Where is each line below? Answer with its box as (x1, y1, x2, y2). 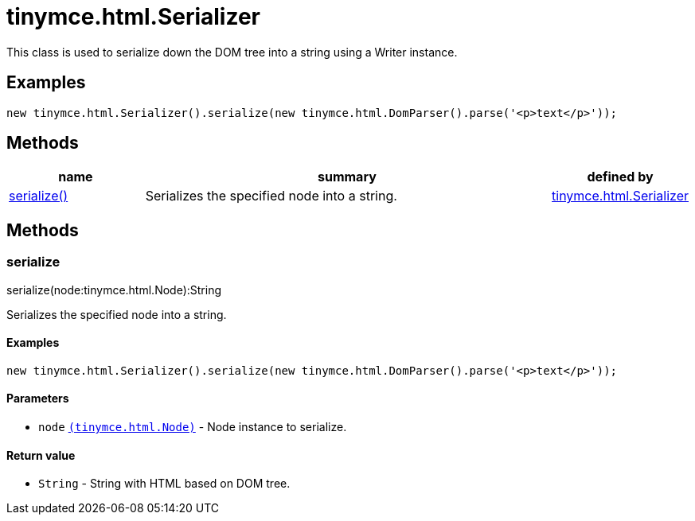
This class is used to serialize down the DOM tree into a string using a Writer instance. (6, 45, 458, 59)
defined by (587, 169, 654, 185)
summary (317, 169, 377, 185)
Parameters (6, 391, 69, 406)
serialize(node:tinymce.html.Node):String (6, 282, 222, 297)
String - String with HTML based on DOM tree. (38, 476, 291, 491)
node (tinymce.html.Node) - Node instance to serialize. (38, 420, 347, 434)
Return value (6, 448, 76, 462)
